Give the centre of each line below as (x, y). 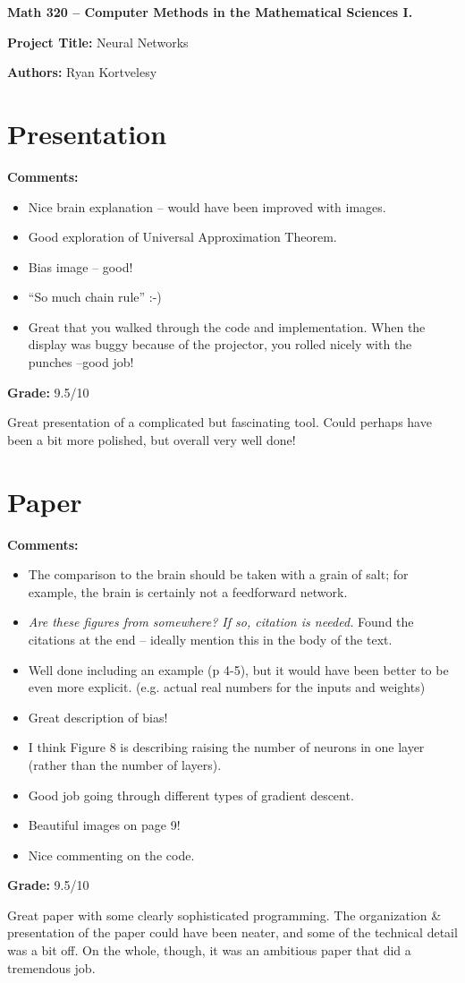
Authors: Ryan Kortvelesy (82, 72)
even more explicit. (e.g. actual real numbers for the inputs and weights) (227, 687)
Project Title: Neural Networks (98, 42)
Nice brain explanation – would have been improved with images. (207, 206)
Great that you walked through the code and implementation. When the (227, 326)
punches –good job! (81, 362)
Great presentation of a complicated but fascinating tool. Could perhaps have (220, 422)
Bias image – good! (80, 266)
